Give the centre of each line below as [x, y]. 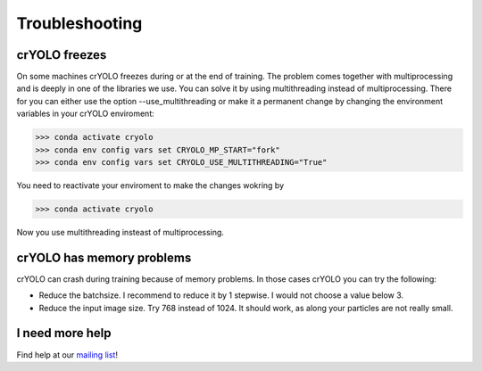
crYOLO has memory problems [104, 257]
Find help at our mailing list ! [67, 355]
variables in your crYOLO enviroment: [86, 114]
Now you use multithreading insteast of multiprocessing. [120, 232]
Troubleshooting [79, 23]
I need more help [64, 333]
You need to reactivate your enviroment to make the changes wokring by [150, 185]
